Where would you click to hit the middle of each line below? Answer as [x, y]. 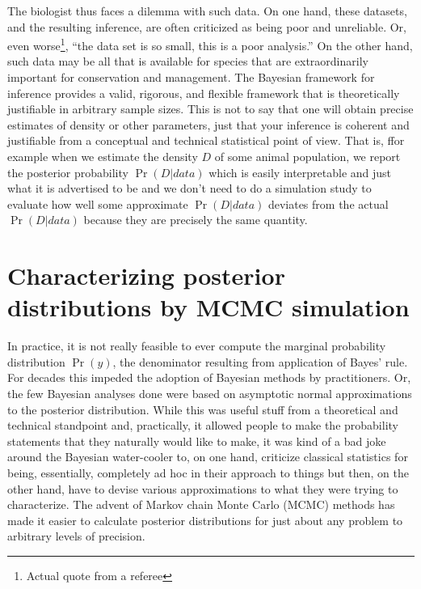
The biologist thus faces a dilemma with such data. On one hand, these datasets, [207, 11]
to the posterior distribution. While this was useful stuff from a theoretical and [203, 409]
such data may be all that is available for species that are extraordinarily [188, 61]
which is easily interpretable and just [300, 172]
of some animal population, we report [307, 156]
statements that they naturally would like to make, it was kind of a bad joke [197, 441]
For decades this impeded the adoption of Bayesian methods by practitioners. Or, [209, 377]
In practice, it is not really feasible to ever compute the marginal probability [197, 346]
